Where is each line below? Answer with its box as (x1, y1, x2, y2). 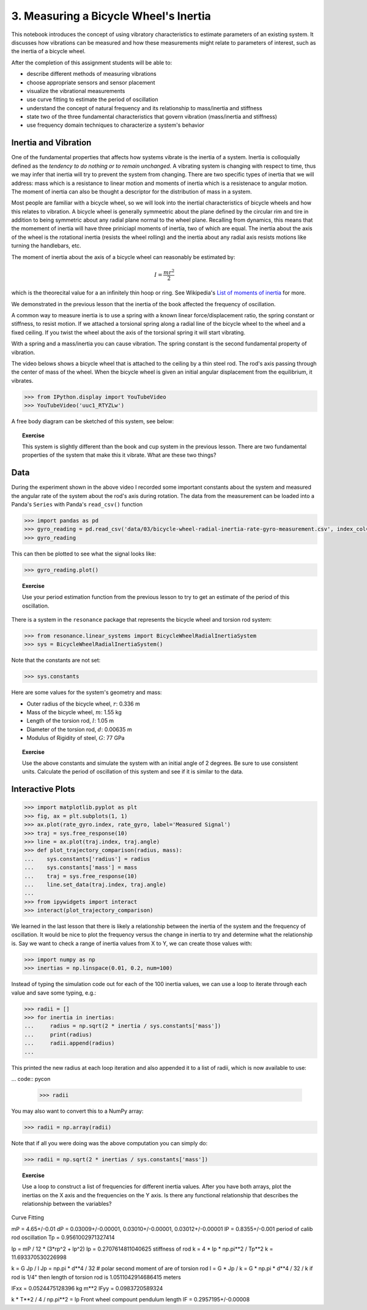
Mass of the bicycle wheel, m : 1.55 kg (26, 709, 122, 716)
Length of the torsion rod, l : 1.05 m (26, 717, 114, 725)
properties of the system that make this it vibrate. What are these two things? (22, 451, 217, 459)
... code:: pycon (11, 1075, 51, 1082)
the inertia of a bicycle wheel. (11, 48, 86, 55)
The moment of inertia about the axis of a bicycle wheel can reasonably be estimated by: (11, 253, 235, 260)
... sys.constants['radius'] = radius (24, 855, 150, 862)
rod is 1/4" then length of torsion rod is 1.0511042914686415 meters (11, 1273, 182, 1281)
